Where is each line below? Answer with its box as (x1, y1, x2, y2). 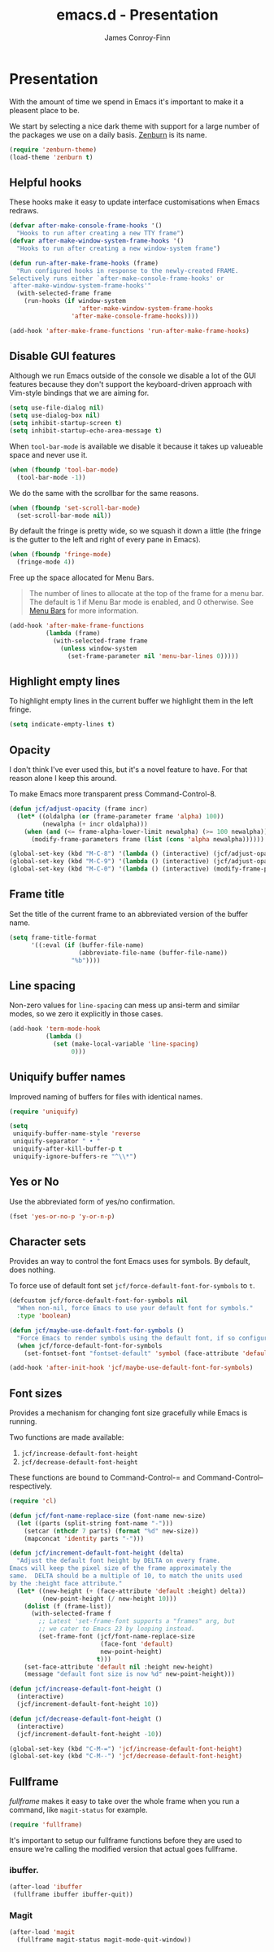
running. (9, 1417, 37, 1427)
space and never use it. (9, 450, 88, 459)
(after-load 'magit (9, 1928, 76, 1937)
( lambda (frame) (45, 629, 101, 638)
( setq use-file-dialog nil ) (9, 404, 105, 412)
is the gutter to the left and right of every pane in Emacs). (9, 535, 202, 545)
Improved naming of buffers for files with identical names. (9, 1091, 203, 1101)
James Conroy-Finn (104, 33, 171, 42)
